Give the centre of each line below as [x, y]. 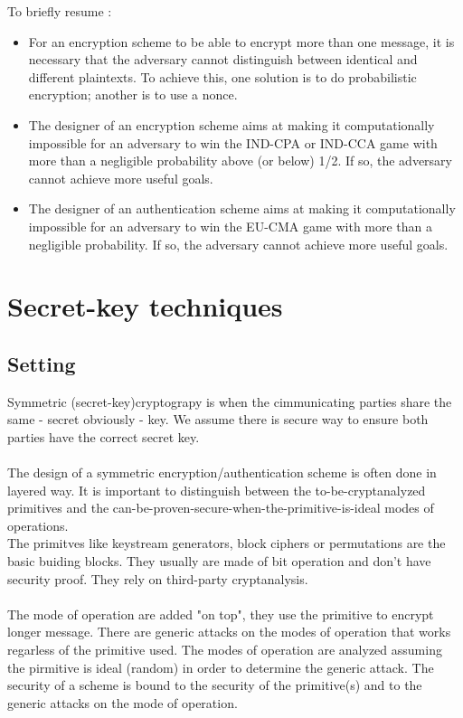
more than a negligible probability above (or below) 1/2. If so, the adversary [240, 161]
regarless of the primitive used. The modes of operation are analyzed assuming [225, 650]
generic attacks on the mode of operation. [123, 702]
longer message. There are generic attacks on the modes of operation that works [229, 632]
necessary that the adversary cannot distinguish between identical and [223, 59]
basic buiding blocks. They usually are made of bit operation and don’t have [219, 561]
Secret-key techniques [145, 306]
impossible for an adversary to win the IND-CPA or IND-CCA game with [233, 142]
